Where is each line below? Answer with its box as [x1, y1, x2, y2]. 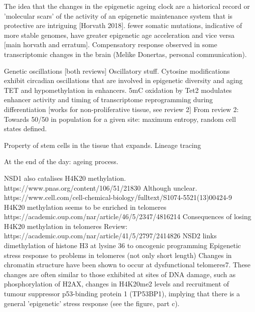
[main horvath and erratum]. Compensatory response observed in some [4, 39, 217, 50]
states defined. [4, 123, 47, 134]
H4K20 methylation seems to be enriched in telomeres [4, 201, 167, 212]
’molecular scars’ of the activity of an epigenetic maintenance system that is [4, 10, 233, 21]
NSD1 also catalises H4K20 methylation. [4, 172, 126, 183]
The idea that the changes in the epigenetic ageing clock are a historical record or [4, 1, 250, 11]
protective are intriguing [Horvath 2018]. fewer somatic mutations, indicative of [4, 20, 242, 30]
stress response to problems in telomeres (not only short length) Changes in [4, 250, 232, 260]
